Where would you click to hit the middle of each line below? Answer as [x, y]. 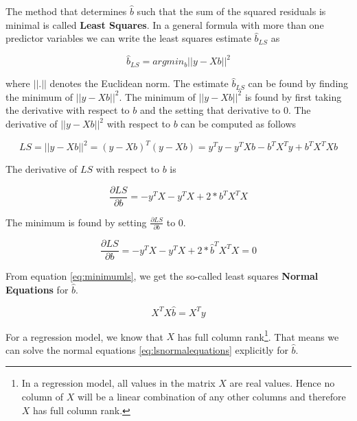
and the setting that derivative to [210, 110]
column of [43, 397]
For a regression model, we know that [84, 336]
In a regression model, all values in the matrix [118, 383]
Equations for [37, 289]
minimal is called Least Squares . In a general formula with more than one [165, 24]
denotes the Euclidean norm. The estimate [139, 83]
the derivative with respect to [68, 110]
